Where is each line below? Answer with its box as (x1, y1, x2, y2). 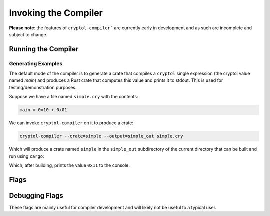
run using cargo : (9, 153, 44, 159)
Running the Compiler (9, 45, 79, 53)
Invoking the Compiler (9, 7, 103, 18)
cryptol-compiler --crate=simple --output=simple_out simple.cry (19, 133, 183, 139)
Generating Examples (9, 60, 63, 67)
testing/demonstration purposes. (9, 84, 77, 90)
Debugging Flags (9, 191, 63, 200)
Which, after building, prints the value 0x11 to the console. (9, 162, 130, 168)
